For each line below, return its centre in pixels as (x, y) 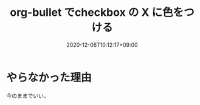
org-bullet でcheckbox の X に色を (97, 12)
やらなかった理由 (49, 77)
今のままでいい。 (28, 95)
